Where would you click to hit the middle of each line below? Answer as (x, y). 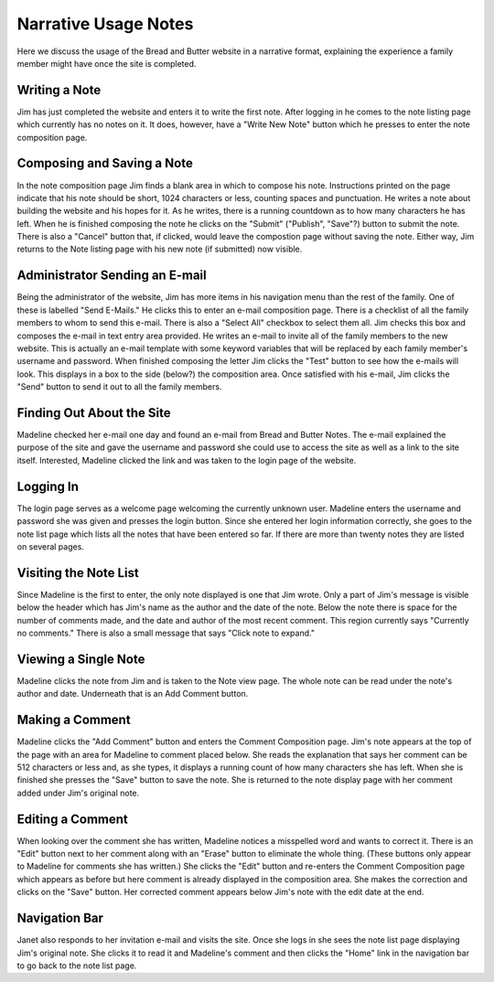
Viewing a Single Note (81, 659)
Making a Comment (74, 720)
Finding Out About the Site (94, 413)
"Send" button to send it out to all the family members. (119, 387)
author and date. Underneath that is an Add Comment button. (133, 694)
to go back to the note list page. (77, 966)
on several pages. (50, 546)
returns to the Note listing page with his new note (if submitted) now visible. (160, 249)
